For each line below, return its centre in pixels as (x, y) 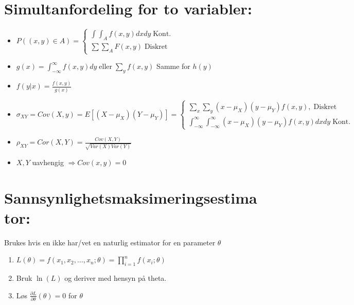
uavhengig (48, 162)
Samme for (173, 66)
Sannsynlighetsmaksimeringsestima (131, 197)
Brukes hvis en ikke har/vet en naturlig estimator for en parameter (110, 242)
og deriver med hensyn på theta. (116, 278)
